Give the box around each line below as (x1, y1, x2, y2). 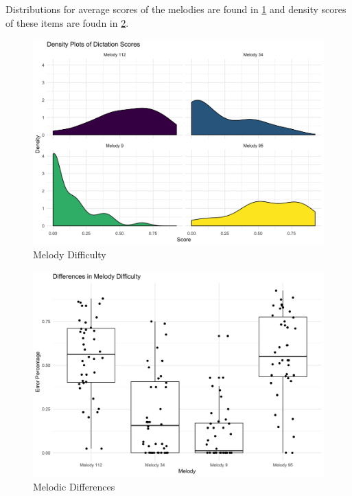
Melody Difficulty (33, 247, 106, 262)
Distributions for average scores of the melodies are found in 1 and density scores (5, 2, 347, 16)
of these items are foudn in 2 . (5, 15, 129, 30)
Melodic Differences (33, 479, 115, 493)
